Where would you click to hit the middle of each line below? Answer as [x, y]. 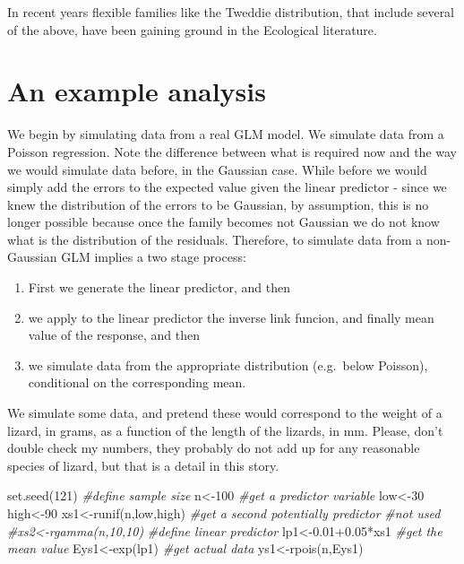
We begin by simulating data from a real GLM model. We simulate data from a [226, 134]
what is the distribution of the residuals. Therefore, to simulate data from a [215, 239]
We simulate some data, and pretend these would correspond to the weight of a [225, 413]
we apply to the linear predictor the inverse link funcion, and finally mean [231, 317]
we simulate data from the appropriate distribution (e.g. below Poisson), [228, 364]
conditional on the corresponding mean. [137, 382]
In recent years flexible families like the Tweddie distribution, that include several [231, 12]
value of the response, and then [114, 335]
